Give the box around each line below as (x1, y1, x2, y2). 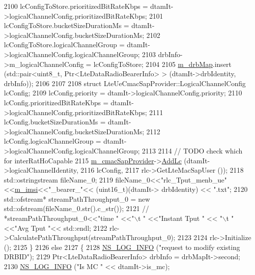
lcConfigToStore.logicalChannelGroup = (4, 39, 125, 50)
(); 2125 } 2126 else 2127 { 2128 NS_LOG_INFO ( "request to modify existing (4, 242, 240, 252)
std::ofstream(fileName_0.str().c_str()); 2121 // (4, 203, 149, 214)
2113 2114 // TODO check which (142, 145, 243, 155)
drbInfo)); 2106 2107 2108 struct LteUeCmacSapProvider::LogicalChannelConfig (4, 78, 246, 88)
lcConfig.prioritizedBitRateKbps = (4, 97, 109, 107)
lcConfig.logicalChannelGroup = (4, 136, 101, 146)
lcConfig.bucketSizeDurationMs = (4, 117, 106, 127)
